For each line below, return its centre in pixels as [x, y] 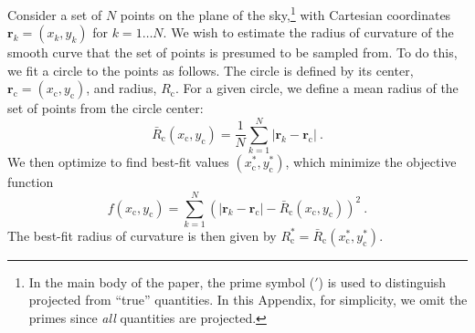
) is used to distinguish [382, 281]
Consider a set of [55, 14]
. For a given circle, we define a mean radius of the [317, 88]
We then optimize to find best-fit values [118, 162]
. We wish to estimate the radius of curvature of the [308, 32]
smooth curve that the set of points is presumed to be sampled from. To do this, [232, 52]
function [31, 182]
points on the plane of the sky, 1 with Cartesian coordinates [285, 13]
